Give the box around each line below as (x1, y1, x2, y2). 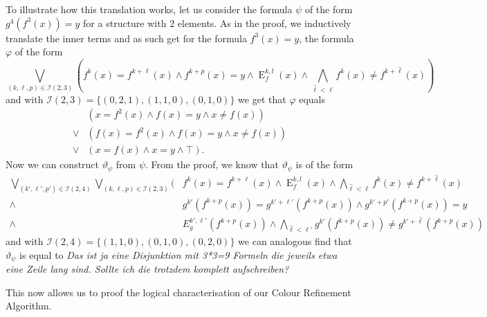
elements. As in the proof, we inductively (177, 15, 351, 30)
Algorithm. (6, 298, 52, 313)
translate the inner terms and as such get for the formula (6, 30, 247, 45)
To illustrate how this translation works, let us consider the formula (6, 2, 293, 16)
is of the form (295, 157, 353, 172)
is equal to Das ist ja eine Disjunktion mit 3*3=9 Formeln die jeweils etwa (19, 247, 338, 262)
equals (299, 91, 325, 106)
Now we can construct (6, 157, 100, 172)
